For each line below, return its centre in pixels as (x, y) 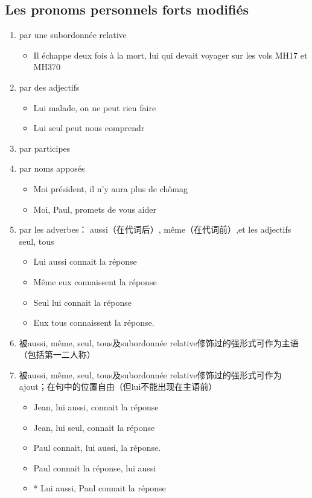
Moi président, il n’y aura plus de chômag (110, 188)
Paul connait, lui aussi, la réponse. (97, 448)
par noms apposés (52, 168)
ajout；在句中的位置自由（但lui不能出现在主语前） (118, 386)
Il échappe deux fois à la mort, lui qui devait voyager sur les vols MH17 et (170, 55)
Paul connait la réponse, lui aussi (95, 467)
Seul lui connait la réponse (82, 302)
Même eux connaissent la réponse (95, 281)
